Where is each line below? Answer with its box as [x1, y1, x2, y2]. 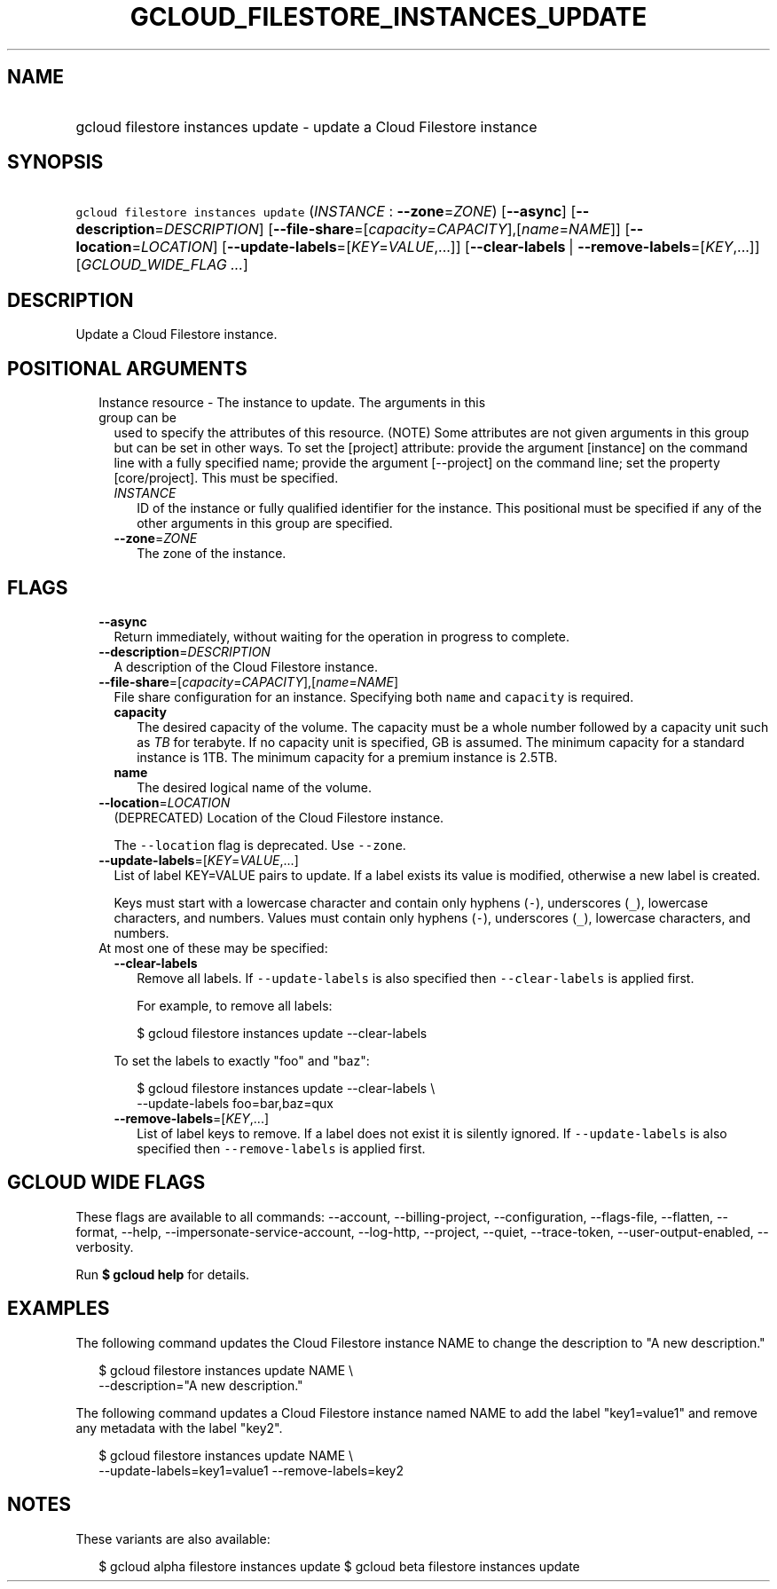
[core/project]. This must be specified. [114, 470, 339, 486]
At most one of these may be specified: [98, 940, 328, 956]
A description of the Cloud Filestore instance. [114, 658, 378, 674]
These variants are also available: [75, 1530, 271, 1546]
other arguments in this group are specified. [137, 515, 393, 531]
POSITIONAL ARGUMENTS [7, 357, 247, 380]
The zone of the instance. [137, 546, 286, 562]
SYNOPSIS [7, 151, 104, 174]
